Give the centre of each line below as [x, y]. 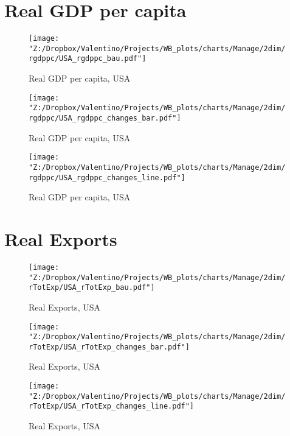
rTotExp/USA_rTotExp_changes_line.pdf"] [112, 406]
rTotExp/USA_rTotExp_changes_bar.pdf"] [109, 347]
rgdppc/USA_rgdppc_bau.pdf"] [88, 59]
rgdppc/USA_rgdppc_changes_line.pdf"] [107, 178]
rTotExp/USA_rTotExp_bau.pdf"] [92, 288]
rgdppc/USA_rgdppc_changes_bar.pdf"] [105, 118]
